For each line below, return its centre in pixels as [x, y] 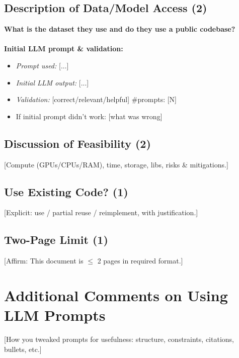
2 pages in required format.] [140, 261]
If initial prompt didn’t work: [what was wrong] [89, 116]
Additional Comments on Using [116, 295]
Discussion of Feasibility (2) [77, 143]
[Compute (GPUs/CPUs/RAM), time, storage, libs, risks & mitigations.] [116, 164]
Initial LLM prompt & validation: [64, 49]
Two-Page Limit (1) [56, 240]
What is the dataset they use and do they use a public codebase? [120, 29]
